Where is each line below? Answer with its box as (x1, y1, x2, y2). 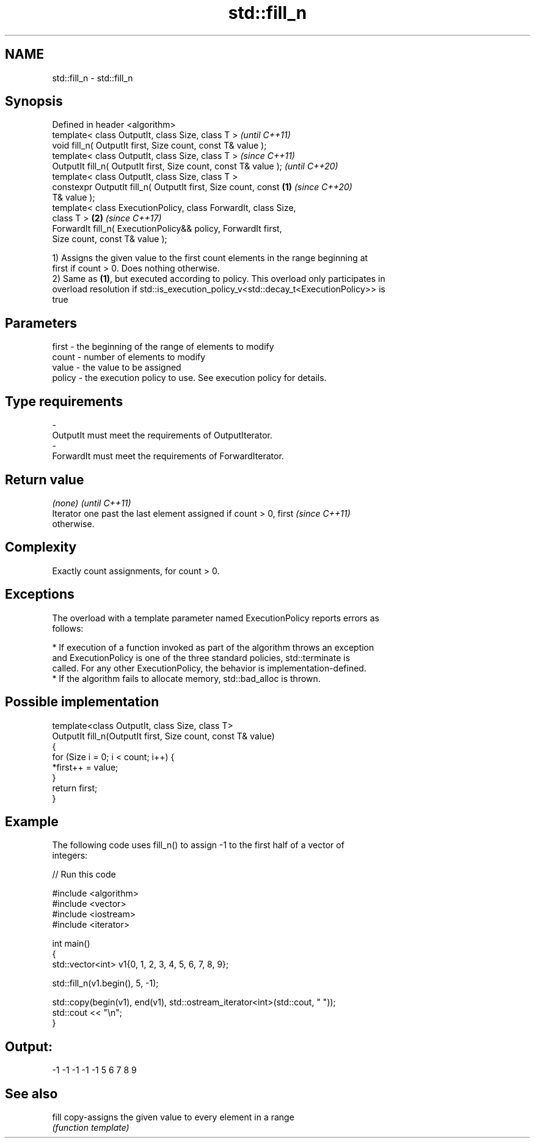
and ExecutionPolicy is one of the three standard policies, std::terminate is (52, 652, 351, 663)
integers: (52, 850, 88, 861)
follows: (52, 623, 84, 634)
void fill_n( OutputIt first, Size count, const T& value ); (52, 140, 267, 151)
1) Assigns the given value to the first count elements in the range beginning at (52, 253, 368, 264)
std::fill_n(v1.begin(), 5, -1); (52, 978, 159, 989)
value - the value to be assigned (52, 362, 181, 373)
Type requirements (5, 393, 123, 409)
